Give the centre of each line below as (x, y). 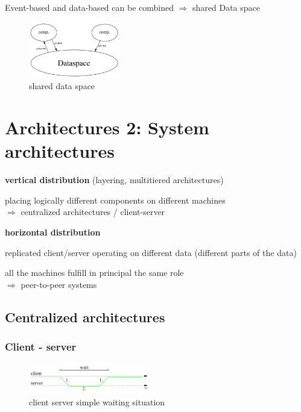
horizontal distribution (53, 232)
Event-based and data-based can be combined (89, 7)
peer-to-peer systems (59, 284)
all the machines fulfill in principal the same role (94, 273)
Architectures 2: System (107, 127)
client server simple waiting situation (97, 401)
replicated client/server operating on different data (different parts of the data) (151, 252)
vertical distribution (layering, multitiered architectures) (114, 180)
